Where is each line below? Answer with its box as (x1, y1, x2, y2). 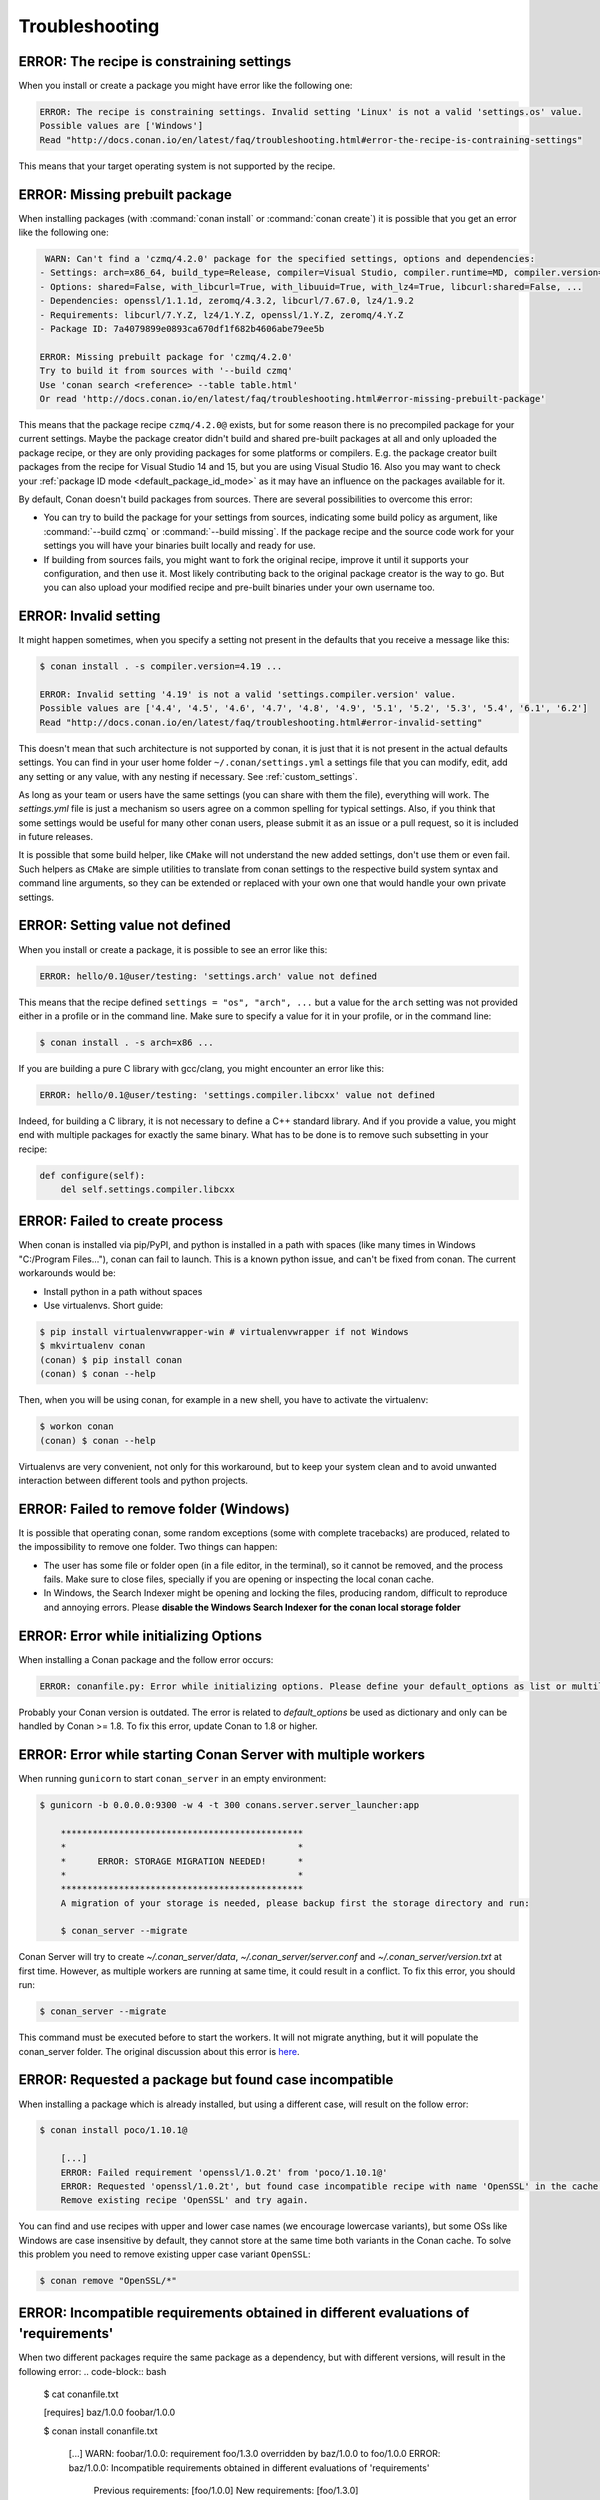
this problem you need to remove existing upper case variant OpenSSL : (18, 2248, 311, 2260)
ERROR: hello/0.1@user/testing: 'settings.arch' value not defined (39, 970, 378, 982)
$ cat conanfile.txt (43, 2388, 119, 2400)
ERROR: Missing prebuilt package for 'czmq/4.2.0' (39, 351, 294, 362)
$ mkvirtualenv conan (39, 1340, 146, 1352)
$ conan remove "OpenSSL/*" (39, 2275, 177, 2287)
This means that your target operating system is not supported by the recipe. (18, 160, 336, 172)
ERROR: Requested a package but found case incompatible (18, 2071, 394, 2089)
